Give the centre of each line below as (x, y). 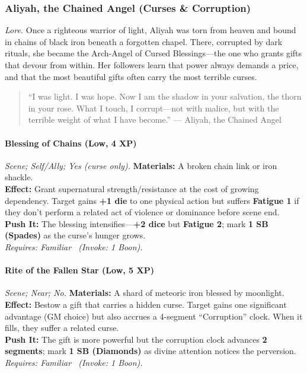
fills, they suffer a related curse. (62, 328)
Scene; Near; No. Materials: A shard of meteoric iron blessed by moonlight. (145, 293)
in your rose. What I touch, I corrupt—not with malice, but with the (153, 108)
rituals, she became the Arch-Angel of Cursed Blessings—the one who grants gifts (153, 53)
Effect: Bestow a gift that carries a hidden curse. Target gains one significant (146, 304)
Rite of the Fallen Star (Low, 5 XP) (79, 270)
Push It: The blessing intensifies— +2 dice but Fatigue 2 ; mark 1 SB (137, 223)
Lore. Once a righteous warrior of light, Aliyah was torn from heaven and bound (151, 30)
